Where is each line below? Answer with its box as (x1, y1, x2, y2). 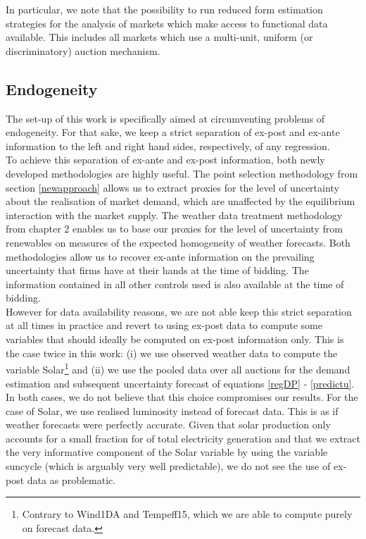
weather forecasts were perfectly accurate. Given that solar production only (6, 417, 331, 432)
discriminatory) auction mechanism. (6, 43, 160, 58)
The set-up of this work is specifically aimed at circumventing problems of (6, 111, 325, 125)
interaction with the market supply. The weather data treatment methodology (6, 207, 343, 222)
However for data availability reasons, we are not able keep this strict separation (6, 304, 352, 318)
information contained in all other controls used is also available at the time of (6, 276, 344, 291)
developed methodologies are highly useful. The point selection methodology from (6, 166, 358, 180)
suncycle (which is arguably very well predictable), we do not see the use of (6, 459, 331, 473)
